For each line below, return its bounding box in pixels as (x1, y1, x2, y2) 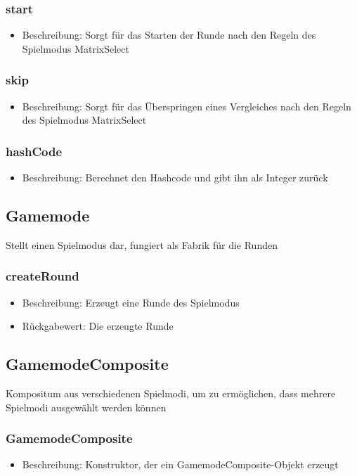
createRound (6, 267, 79, 285)
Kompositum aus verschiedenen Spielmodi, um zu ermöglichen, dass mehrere (6, 386, 336, 401)
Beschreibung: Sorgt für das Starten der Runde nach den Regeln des (22, 27, 316, 42)
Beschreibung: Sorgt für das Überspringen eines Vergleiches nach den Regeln (22, 98, 351, 113)
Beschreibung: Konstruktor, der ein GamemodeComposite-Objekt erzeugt (22, 457, 339, 472)
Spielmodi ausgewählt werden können (6, 399, 167, 414)
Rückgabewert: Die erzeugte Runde (22, 319, 174, 333)
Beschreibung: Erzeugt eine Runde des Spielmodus (22, 295, 240, 309)
